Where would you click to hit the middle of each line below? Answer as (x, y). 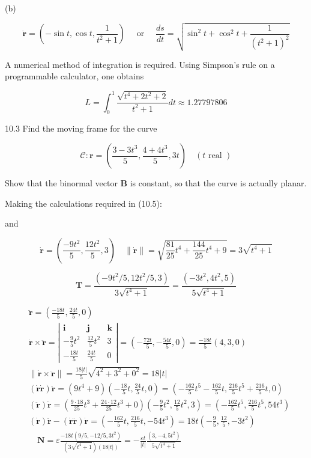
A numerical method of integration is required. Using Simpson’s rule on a (140, 64)
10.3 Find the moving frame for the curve (81, 128)
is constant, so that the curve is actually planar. (218, 183)
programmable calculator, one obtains (74, 76)
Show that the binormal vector (61, 183)
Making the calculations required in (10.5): (83, 203)
